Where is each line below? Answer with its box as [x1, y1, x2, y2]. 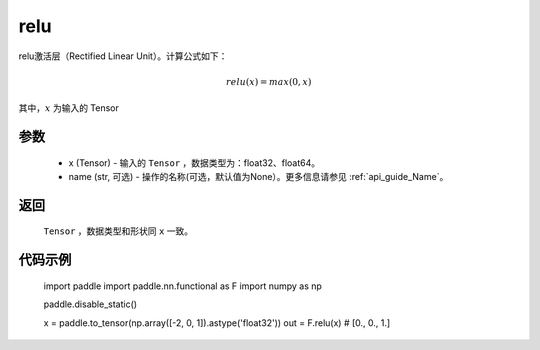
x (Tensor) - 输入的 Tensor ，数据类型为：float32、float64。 [68, 156, 321, 169]
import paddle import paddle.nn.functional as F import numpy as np [43, 280, 322, 292]
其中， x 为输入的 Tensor [18, 102, 120, 114]
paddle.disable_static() [43, 298, 138, 310]
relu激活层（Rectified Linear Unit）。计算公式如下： [18, 50, 228, 62]
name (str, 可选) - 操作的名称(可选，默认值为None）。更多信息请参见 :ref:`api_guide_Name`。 [68, 170, 449, 182]
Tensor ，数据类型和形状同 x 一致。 [43, 225, 194, 237]
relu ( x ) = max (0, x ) [225, 76, 312, 87]
